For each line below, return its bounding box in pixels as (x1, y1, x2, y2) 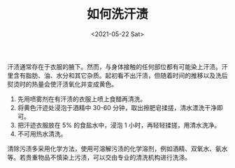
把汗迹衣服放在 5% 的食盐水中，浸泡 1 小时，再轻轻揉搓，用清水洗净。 (17, 121, 221, 129)
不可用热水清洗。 (17, 130, 67, 138)
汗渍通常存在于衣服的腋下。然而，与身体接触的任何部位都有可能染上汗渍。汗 (7, 62, 228, 70)
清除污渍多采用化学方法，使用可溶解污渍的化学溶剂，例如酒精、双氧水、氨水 (7, 144, 228, 153)
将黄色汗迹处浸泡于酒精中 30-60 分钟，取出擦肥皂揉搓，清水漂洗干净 (17, 103, 218, 112)
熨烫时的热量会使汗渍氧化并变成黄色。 (7, 79, 117, 88)
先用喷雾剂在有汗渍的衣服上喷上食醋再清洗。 (17, 95, 147, 103)
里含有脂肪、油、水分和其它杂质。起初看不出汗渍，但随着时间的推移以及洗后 (7, 71, 228, 79)
